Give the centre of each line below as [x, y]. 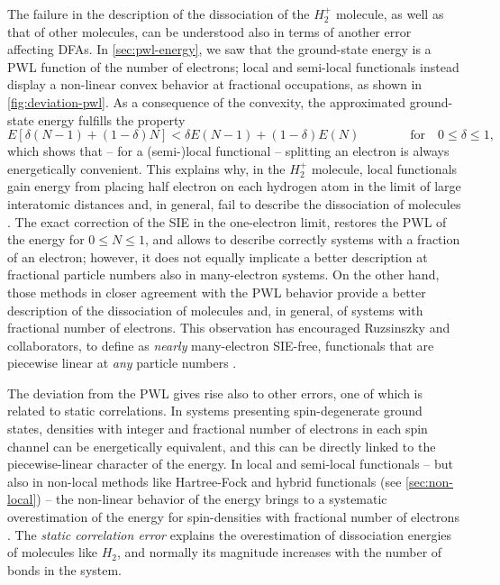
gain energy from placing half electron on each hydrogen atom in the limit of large [234, 186]
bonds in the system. [65, 569]
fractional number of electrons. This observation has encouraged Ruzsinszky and [229, 328]
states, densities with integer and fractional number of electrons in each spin [218, 429]
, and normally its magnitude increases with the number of [280, 552]
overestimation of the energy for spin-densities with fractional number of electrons [233, 517]
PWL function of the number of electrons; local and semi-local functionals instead [233, 66]
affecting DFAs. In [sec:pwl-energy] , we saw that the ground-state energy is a [219, 49]
